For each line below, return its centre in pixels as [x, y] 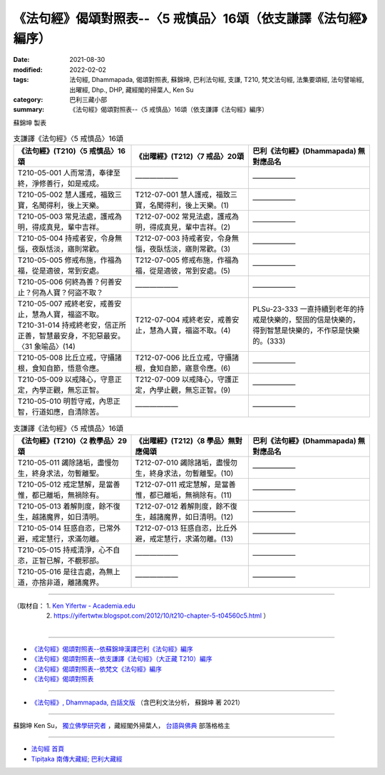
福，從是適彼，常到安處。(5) [183, 271]
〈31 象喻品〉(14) [47, 347]
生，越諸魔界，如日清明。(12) [184, 516]
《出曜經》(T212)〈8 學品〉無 [185, 440]
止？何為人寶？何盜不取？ [60, 293]
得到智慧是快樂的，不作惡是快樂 [306, 331]
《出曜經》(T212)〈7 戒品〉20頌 [190, 157]
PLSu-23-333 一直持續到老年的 [305, 309]
